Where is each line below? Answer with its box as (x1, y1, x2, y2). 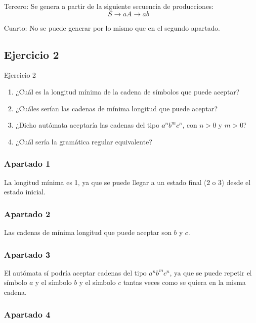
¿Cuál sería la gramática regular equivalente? (15, 136, 152, 146)
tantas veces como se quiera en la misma (123, 277, 246, 287)
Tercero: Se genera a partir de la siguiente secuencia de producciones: (4, 1, 213, 11)
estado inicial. (4, 186, 46, 197)
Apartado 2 (4, 207, 50, 220)
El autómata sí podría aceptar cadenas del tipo (4, 267, 147, 277)
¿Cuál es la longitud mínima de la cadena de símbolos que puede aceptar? (15, 86, 240, 96)
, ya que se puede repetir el (170, 267, 252, 277)
